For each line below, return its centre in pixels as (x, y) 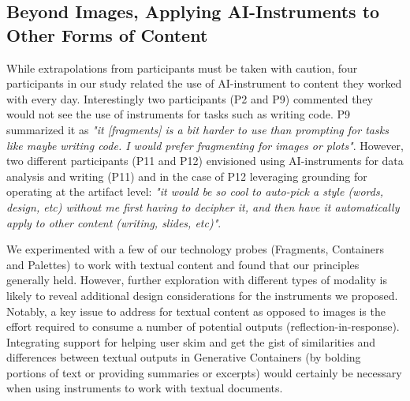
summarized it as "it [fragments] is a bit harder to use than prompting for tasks (198, 129)
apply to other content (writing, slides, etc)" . (114, 222)
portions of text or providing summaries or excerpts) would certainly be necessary (204, 372)
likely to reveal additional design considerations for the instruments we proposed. (202, 295)
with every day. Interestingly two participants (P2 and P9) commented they (190, 98)
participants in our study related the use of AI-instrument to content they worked (204, 83)
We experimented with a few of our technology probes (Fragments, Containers (195, 249)
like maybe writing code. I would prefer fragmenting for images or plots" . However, (205, 145)
